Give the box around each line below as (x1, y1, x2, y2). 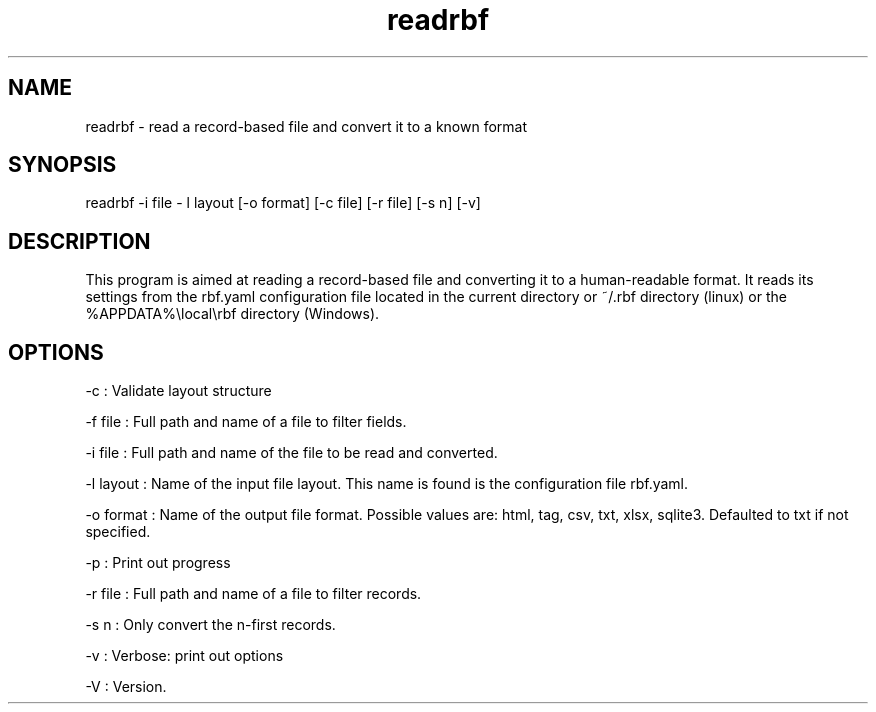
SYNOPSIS (8, 152, 117, 178)
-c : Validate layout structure (85, 382, 272, 400)
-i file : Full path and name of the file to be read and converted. (85, 444, 498, 462)
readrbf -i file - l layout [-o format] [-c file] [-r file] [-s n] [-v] (85, 194, 481, 212)
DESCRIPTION (8, 228, 151, 254)
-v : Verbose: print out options (85, 647, 284, 665)
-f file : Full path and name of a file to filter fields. (85, 413, 407, 431)
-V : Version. (85, 678, 167, 696)
